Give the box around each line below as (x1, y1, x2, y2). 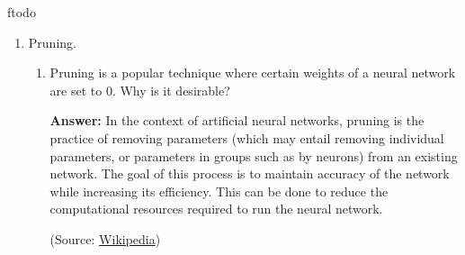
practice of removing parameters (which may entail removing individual (49, 128, 444, 147)
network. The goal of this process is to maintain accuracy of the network (49, 164, 450, 183)
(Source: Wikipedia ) (49, 229, 161, 248)
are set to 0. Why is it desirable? (49, 80, 230, 99)
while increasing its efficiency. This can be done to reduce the (49, 181, 389, 200)
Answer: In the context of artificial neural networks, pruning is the (49, 111, 425, 130)
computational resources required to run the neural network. (49, 199, 383, 218)
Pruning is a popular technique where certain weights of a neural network (49, 63, 456, 82)
